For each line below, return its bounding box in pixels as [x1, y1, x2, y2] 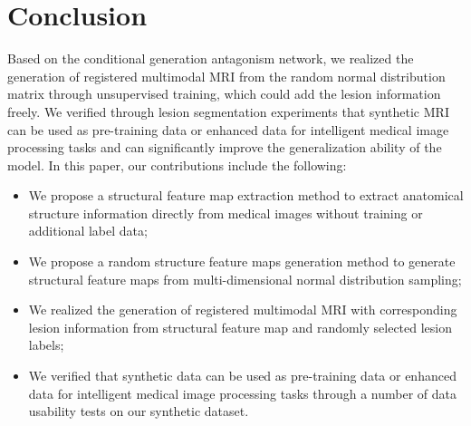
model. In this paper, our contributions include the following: [7, 155, 347, 174]
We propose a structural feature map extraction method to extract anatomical [28, 186, 464, 205]
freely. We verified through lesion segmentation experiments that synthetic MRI [7, 102, 449, 121]
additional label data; [28, 221, 148, 240]
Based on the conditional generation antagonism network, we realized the [7, 49, 414, 68]
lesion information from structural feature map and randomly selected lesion [28, 317, 453, 336]
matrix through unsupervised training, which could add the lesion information [7, 84, 441, 103]
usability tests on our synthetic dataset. [28, 402, 249, 421]
